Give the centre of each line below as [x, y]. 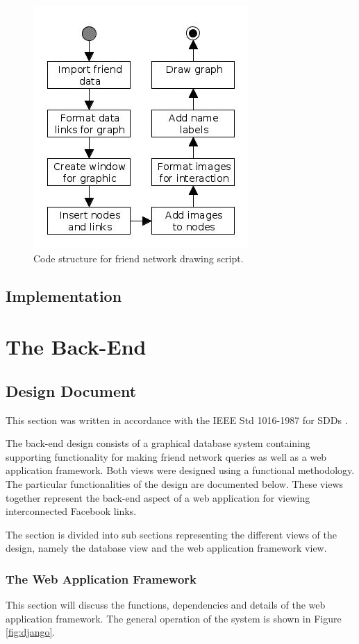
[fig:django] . [31, 632]
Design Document [71, 390]
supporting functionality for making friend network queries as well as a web [166, 456]
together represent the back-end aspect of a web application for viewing [158, 497]
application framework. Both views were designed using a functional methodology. [180, 470]
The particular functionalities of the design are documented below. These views [175, 483]
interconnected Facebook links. [71, 511]
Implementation [64, 295]
